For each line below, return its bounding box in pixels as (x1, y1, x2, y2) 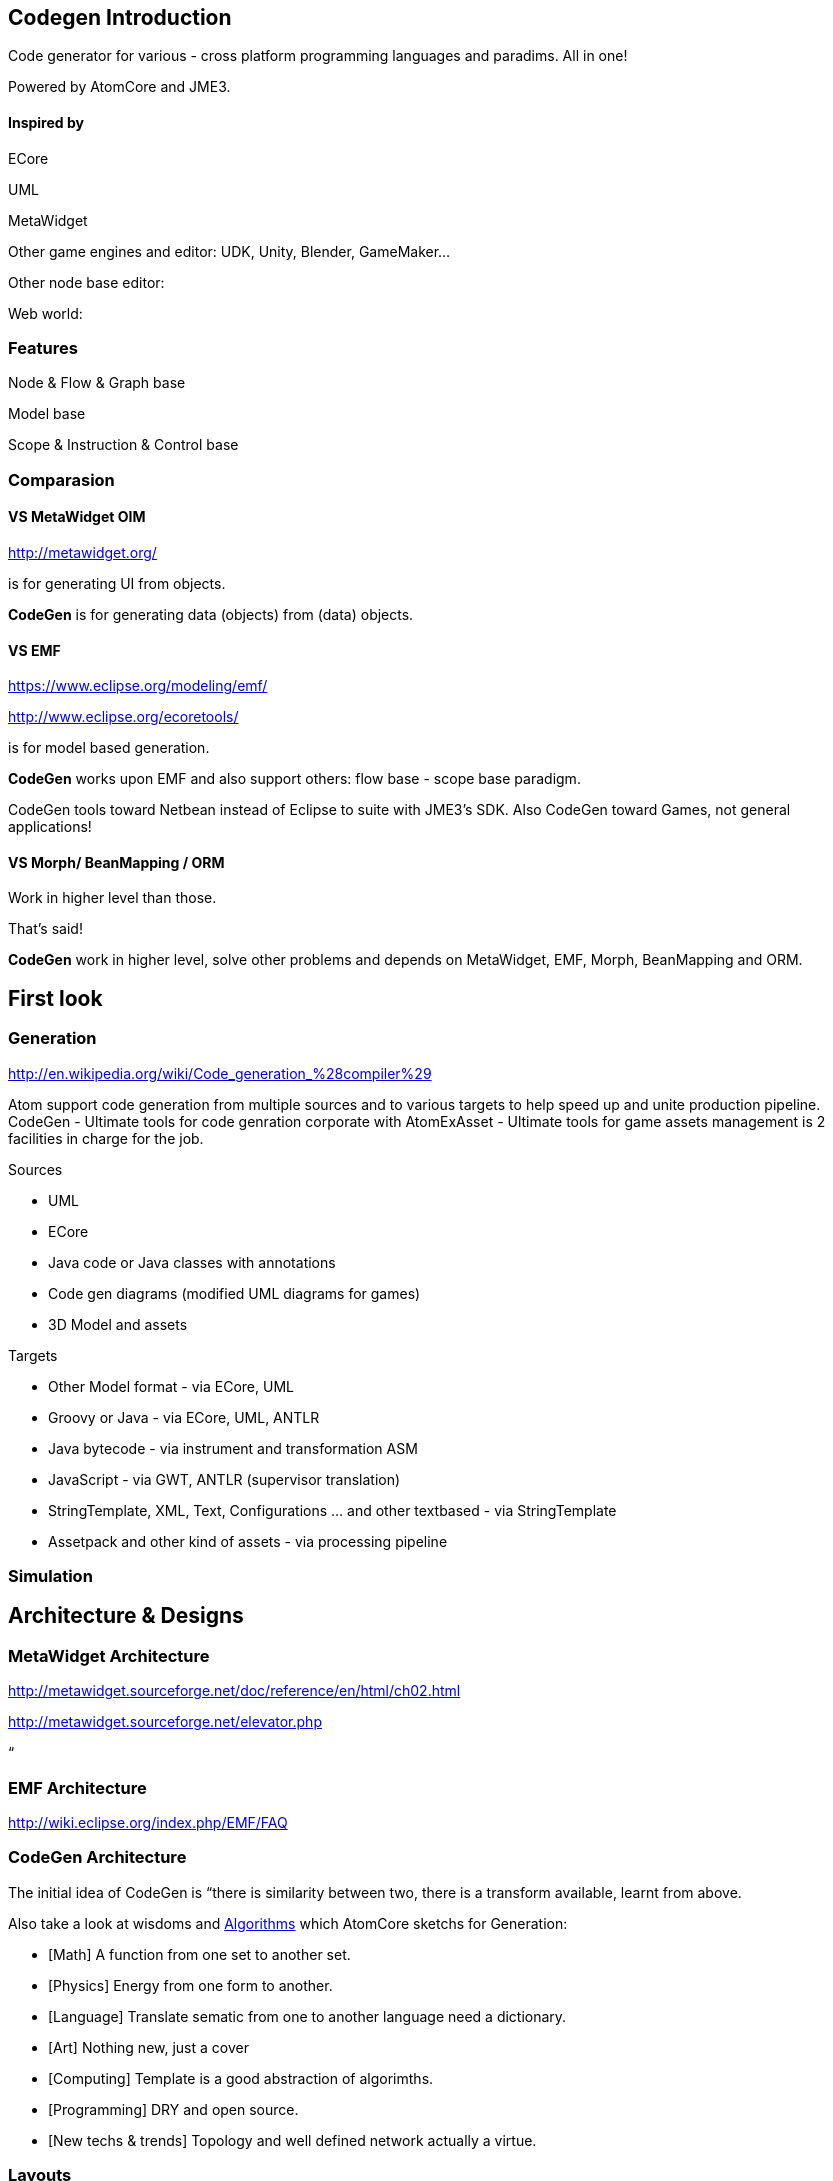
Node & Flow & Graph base (8, 374, 186, 392)
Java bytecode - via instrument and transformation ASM (48, 1439, 418, 1457)
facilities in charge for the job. (8, 1129, 204, 1147)
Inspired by (8, 114, 84, 132)
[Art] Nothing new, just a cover (48, 2038, 249, 2056)
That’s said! (8, 920, 83, 938)
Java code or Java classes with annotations (48, 1253, 336, 1271)
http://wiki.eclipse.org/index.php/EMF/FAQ (8, 1813, 288, 1831)
